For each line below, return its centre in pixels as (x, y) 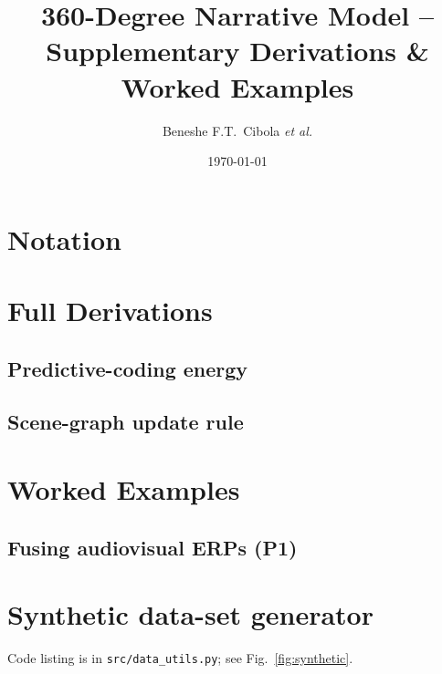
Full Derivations (110, 311)
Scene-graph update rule (126, 422)
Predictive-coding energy (128, 368)
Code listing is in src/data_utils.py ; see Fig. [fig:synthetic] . (180, 658)
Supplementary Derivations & (237, 51)
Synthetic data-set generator (190, 614)
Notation (64, 238)
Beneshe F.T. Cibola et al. (237, 130)
